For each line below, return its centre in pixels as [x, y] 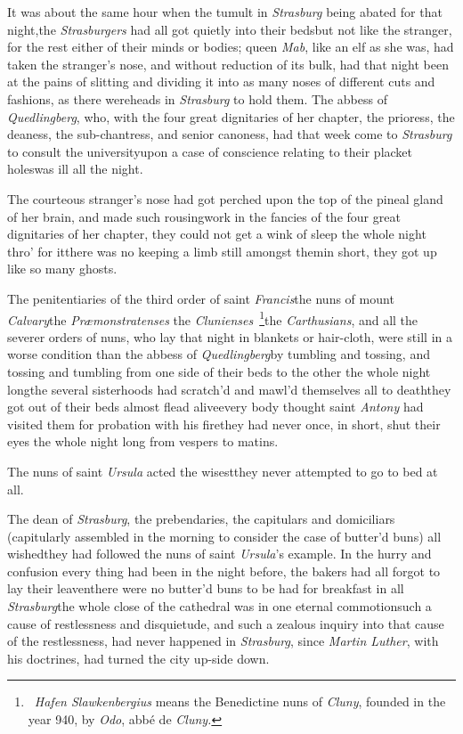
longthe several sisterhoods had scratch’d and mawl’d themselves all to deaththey [229, 389]
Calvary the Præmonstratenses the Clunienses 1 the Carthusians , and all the [213, 318]
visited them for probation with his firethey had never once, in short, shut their [224, 424]
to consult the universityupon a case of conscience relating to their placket [210, 151]
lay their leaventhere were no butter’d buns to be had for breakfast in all [206, 588]
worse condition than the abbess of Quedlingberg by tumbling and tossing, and [219, 354]
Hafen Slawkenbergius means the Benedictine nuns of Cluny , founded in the [240, 701]
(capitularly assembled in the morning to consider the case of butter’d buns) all [224, 536]
